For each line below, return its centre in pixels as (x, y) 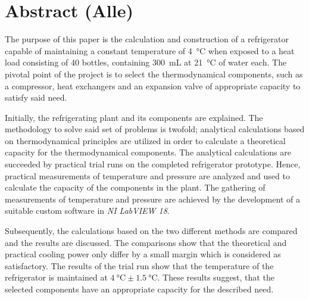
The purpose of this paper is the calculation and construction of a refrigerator (147, 39)
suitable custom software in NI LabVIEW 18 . (87, 211)
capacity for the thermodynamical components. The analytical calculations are (148, 152)
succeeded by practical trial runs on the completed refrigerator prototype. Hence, (153, 164)
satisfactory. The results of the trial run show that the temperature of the (139, 265)
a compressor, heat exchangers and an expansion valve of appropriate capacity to (153, 85)
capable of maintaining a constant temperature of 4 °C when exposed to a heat (150, 50)
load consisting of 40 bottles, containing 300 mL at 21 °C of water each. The (146, 62)
